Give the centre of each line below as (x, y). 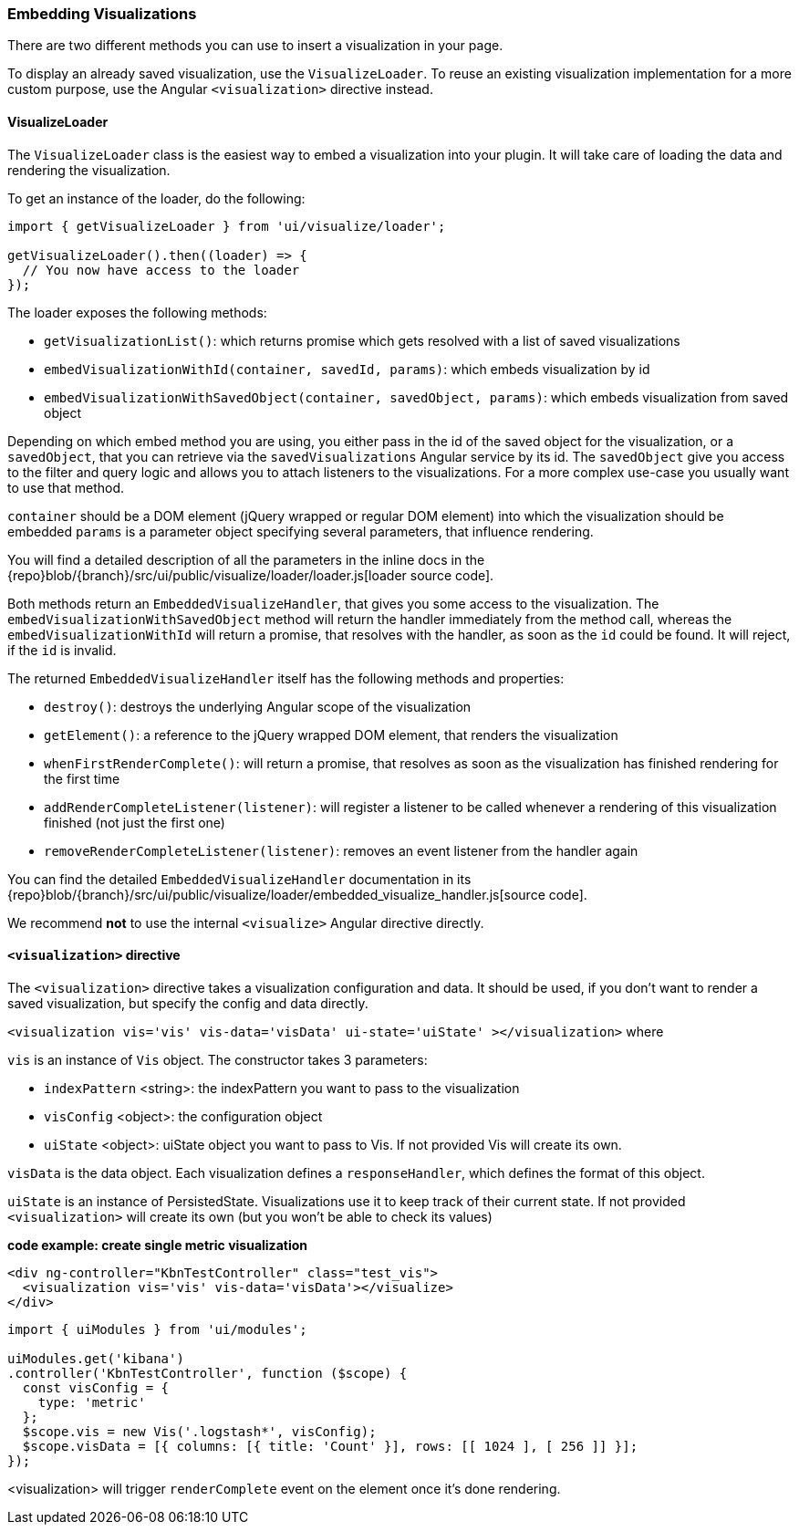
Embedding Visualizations (102, 14)
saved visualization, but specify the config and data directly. (188, 1003)
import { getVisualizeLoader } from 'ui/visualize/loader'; (227, 226)
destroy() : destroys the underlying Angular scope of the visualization (258, 706)
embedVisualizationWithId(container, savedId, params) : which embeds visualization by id (347, 369)
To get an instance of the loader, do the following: (156, 198)
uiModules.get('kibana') (96, 1358)
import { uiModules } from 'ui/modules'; (157, 1329)
